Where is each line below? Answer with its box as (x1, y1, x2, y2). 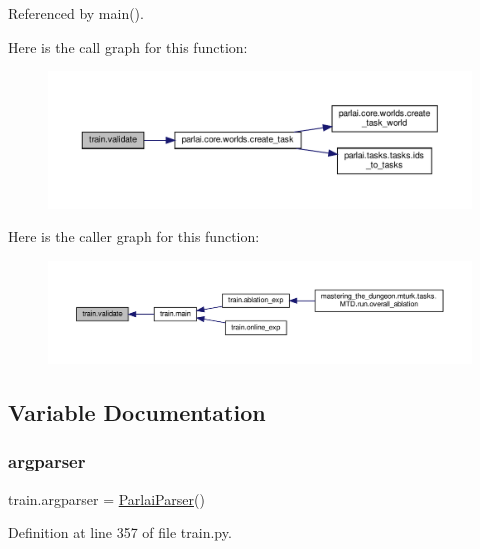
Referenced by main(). (8, 3, 144, 23)
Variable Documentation (8, 396, 266, 427)
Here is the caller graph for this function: (8, 226, 260, 247)
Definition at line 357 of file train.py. (8, 522, 232, 543)
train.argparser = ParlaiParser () (8, 488, 205, 509)
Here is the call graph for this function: (8, 36, 248, 57)
